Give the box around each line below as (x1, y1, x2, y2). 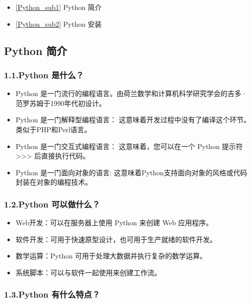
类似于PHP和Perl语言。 (15, 124, 92, 134)
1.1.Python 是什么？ (4, 68, 84, 81)
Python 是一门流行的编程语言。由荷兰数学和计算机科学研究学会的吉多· (15, 88, 247, 99)
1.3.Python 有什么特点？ (4, 288, 100, 301)
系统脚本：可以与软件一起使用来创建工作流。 (15, 267, 161, 277)
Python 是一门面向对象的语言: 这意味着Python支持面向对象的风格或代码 (15, 167, 247, 177)
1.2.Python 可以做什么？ (4, 198, 100, 210)
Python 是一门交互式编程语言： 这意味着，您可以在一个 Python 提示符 (15, 141, 243, 151)
